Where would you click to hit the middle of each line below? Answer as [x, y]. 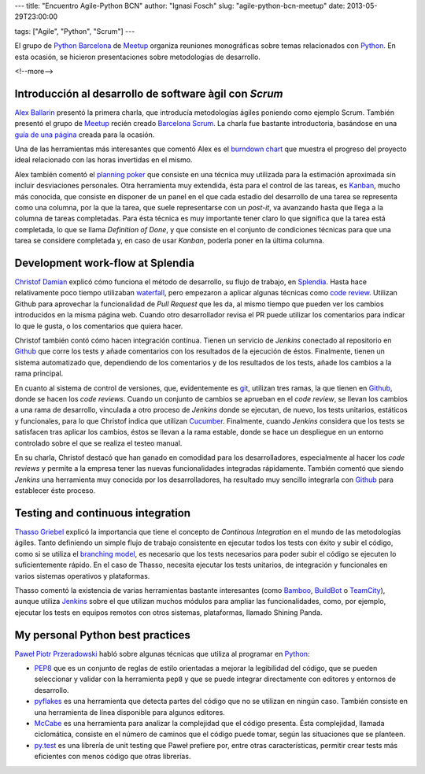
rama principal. [39, 373]
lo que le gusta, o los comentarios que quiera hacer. [99, 326]
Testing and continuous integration [103, 513]
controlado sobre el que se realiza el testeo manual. [98, 443]
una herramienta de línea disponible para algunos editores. [130, 712]
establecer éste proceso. [55, 491]
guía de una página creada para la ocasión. [85, 135]
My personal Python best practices [102, 635]
